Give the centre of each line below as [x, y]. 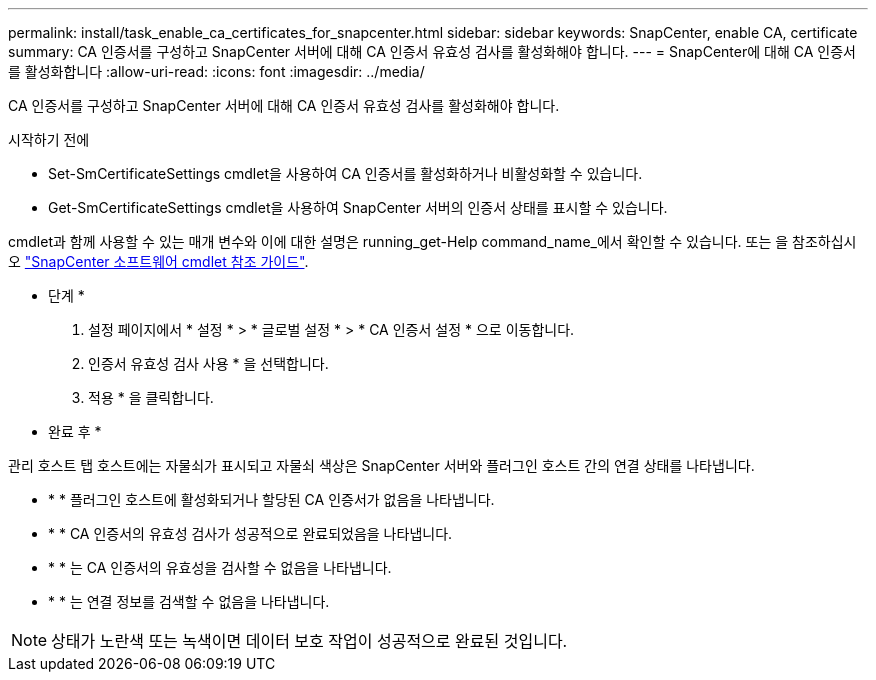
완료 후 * [75, 431]
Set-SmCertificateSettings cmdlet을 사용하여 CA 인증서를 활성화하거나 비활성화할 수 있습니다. [345, 173]
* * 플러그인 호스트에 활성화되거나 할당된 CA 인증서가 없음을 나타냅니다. [271, 499]
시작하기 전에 [49, 139]
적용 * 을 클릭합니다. [151, 397]
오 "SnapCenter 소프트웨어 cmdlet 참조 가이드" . [158, 261]
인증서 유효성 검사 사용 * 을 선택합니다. [208, 363]
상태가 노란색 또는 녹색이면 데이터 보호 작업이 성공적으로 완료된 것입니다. [309, 641]
